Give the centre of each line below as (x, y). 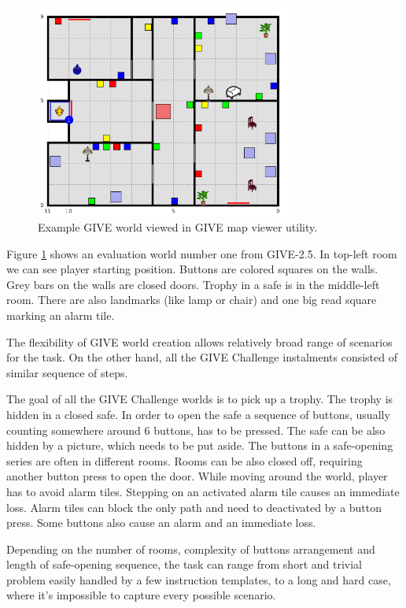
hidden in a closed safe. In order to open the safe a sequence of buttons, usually (198, 414)
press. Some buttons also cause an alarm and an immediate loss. (161, 523)
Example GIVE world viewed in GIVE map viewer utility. (178, 227)
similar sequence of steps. (67, 372)
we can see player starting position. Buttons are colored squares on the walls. (192, 269)
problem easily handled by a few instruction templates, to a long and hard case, (199, 579)
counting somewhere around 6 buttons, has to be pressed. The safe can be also (196, 430)
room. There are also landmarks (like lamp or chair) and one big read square (192, 300)
